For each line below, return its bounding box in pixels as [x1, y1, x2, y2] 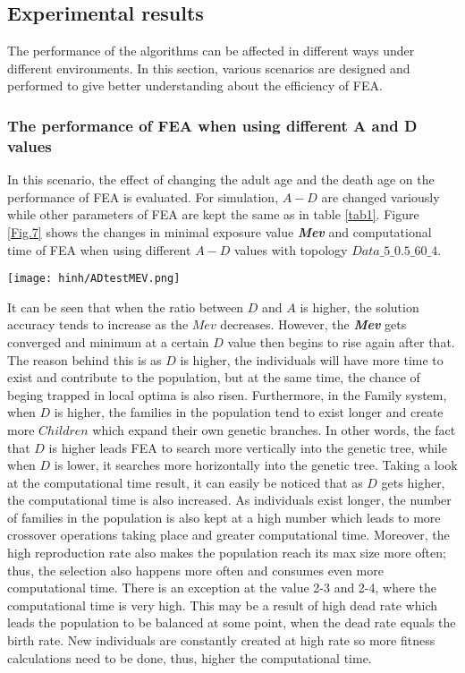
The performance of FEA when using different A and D [7, 114, 418, 136]
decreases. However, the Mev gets [220, 315, 407, 334]
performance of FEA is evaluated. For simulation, [7, 187, 279, 206]
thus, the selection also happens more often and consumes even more [7, 560, 384, 579]
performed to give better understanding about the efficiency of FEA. [7, 76, 383, 95]
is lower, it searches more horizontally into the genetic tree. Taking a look [54, 456, 458, 474]
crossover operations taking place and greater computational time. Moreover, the [7, 525, 450, 544]
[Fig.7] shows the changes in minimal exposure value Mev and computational [7, 222, 432, 241]
